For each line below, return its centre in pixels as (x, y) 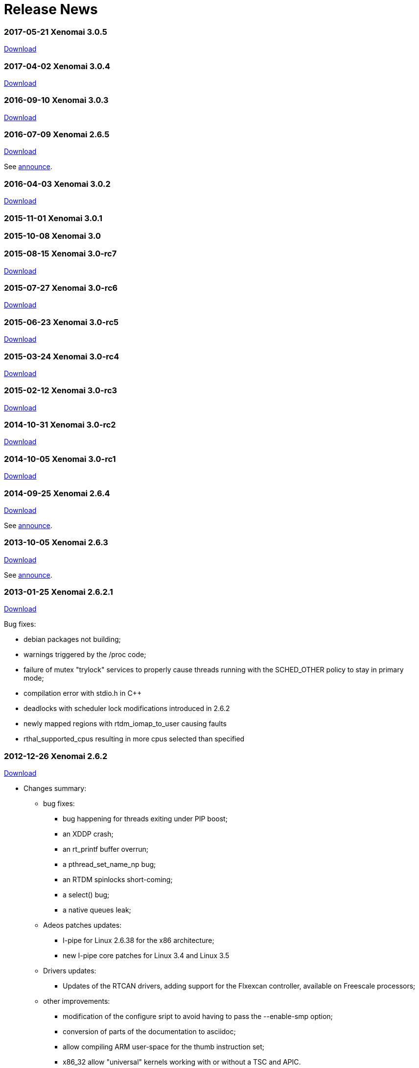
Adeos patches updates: (82, 925)
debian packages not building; (72, 639)
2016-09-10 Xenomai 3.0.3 (56, 100)
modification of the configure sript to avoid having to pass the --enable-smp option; (198, 1017)
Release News (51, 9)
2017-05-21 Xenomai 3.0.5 (56, 32)
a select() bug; (86, 895)
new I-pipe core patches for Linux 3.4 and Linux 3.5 (146, 956)
